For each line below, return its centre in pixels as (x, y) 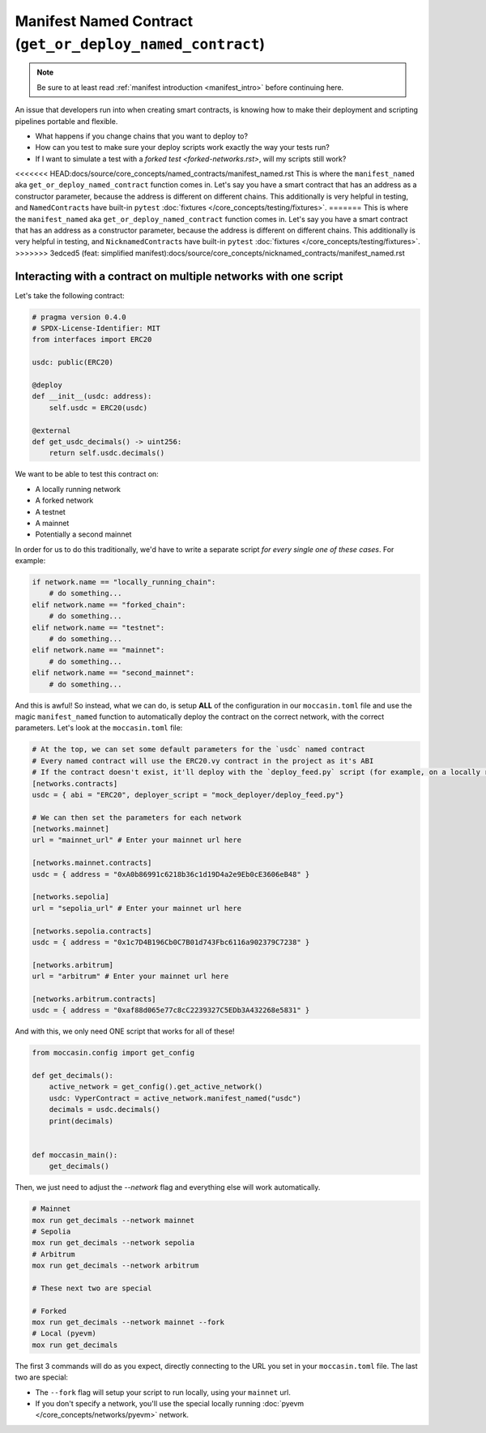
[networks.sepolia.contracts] (92, 931)
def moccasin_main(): (75, 1155)
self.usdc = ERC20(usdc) (98, 408)
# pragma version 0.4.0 (79, 317)
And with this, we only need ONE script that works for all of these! (125, 1031)
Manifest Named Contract (104, 21)
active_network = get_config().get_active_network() (156, 1087)
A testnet (51, 511)
